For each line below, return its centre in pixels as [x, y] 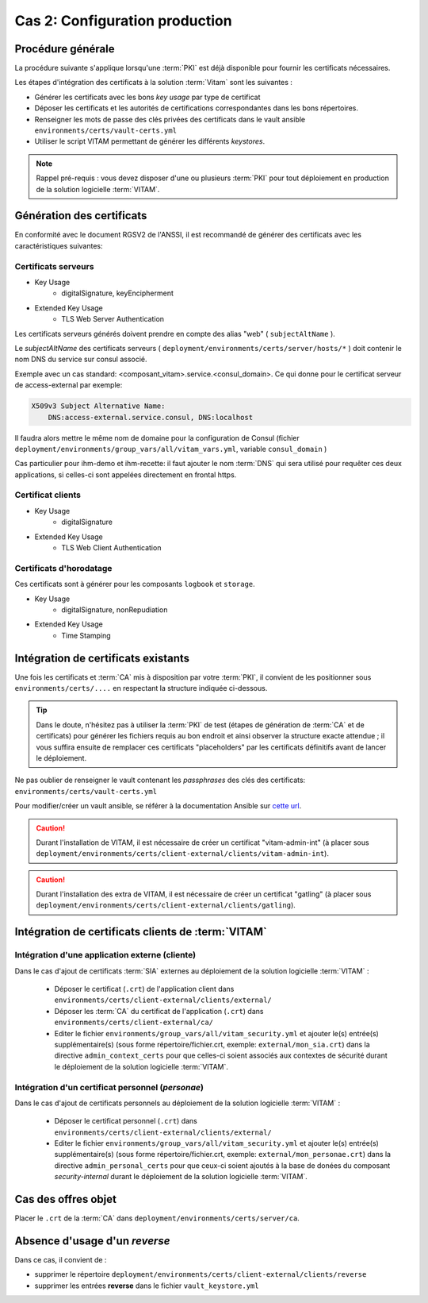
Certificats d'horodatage [63, 568]
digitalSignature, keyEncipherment [118, 293]
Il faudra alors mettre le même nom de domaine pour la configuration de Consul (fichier [157, 438]
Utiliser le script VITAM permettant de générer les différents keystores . [150, 141]
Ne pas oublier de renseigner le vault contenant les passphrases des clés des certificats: [160, 780]
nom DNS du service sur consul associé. [81, 359]
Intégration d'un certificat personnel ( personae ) [109, 1087]
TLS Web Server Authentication [113, 319]
